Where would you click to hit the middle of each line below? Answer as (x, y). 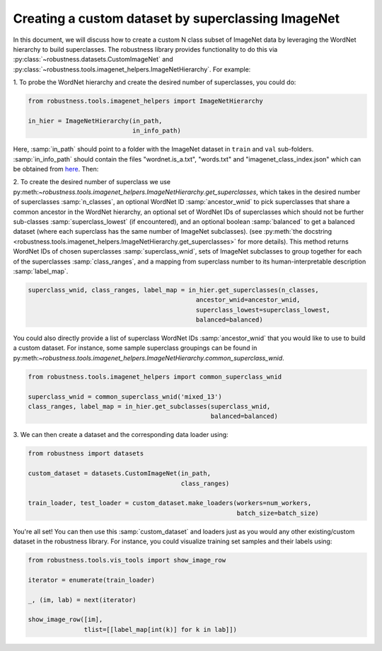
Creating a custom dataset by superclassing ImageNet (176, 18)
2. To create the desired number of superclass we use (92, 182)
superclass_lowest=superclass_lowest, (263, 310)
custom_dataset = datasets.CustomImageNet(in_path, (120, 474)
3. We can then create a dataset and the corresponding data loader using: (121, 435)
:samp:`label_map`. (41, 271)
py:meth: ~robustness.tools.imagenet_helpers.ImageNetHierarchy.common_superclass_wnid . (149, 358)
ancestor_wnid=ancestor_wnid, (248, 300)
